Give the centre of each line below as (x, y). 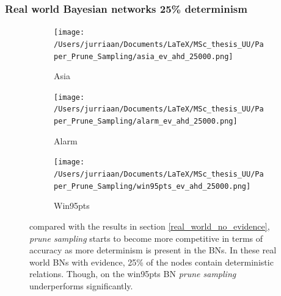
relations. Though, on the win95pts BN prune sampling (133, 274)
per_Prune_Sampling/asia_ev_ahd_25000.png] (144, 56)
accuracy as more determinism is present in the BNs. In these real (153, 250)
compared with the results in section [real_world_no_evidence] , (150, 226)
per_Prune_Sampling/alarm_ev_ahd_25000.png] (146, 122)
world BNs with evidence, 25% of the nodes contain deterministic (151, 262)
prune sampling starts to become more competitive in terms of (146, 238)
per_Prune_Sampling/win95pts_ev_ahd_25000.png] (152, 186)
